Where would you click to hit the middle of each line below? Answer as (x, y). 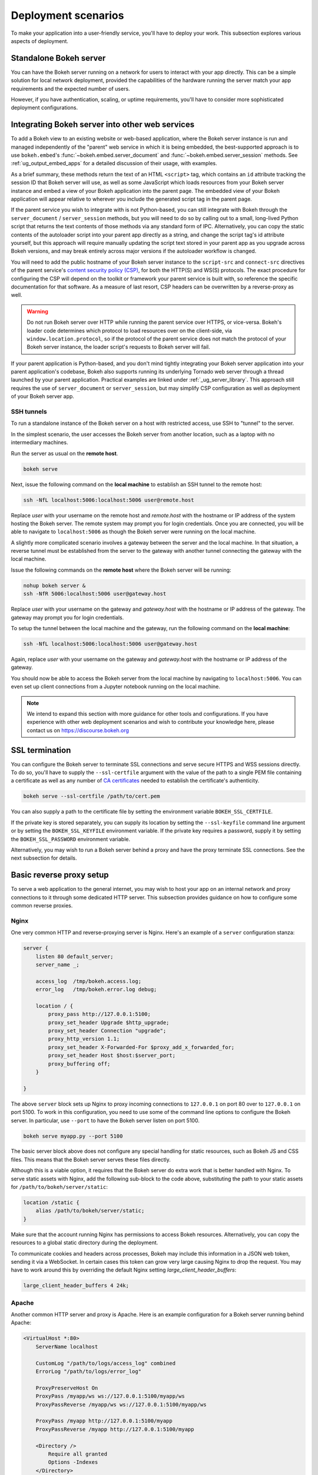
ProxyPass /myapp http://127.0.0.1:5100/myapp (104, 1421)
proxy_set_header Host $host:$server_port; (112, 1056)
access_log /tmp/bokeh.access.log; (88, 981)
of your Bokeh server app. (43, 396)
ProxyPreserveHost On (67, 1388)
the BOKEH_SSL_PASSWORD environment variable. (71, 839)
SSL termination (41, 750)
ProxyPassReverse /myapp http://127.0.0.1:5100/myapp (115, 1429)
